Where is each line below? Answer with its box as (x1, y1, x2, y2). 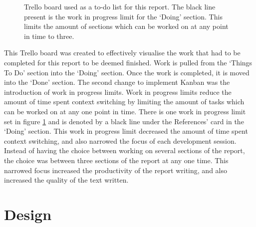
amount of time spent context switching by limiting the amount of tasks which (4, 96, 245, 107)
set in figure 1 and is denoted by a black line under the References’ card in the (4, 116, 244, 126)
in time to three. (24, 30, 74, 41)
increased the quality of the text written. (4, 175, 129, 185)
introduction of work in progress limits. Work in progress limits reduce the (4, 86, 232, 97)
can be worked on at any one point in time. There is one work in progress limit (4, 106, 246, 116)
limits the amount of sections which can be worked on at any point (24, 21, 229, 31)
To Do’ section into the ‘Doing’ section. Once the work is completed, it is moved (4, 67, 250, 77)
